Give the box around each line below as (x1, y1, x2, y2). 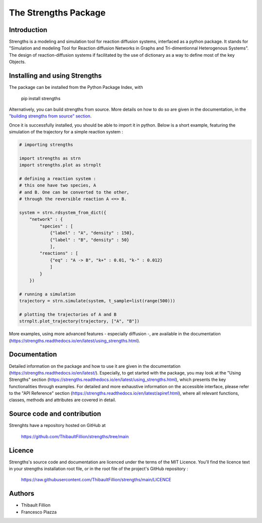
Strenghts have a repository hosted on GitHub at (9, 423, 106, 428)
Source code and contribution (9, 410, 101, 418)
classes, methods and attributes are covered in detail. (9, 397, 116, 403)
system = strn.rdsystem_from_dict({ (19, 210, 107, 215)
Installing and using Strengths (9, 72, 102, 80)
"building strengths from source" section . (9, 113, 92, 119)
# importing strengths (19, 142, 73, 147)
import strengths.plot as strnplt (19, 163, 101, 168)
